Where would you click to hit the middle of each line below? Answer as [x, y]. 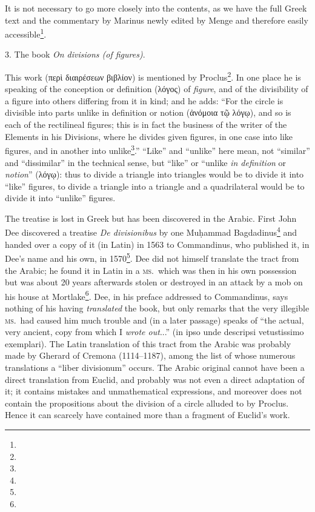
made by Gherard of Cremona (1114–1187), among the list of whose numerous [150, 355]
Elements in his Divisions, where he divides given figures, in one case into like [149, 136]
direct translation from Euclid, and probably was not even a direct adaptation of [155, 379]
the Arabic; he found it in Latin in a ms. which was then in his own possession [151, 270]
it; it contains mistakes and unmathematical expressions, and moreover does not [154, 391]
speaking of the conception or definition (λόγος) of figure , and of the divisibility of [157, 89]
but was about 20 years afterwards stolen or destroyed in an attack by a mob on [154, 282]
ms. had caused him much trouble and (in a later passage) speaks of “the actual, [154, 320]
